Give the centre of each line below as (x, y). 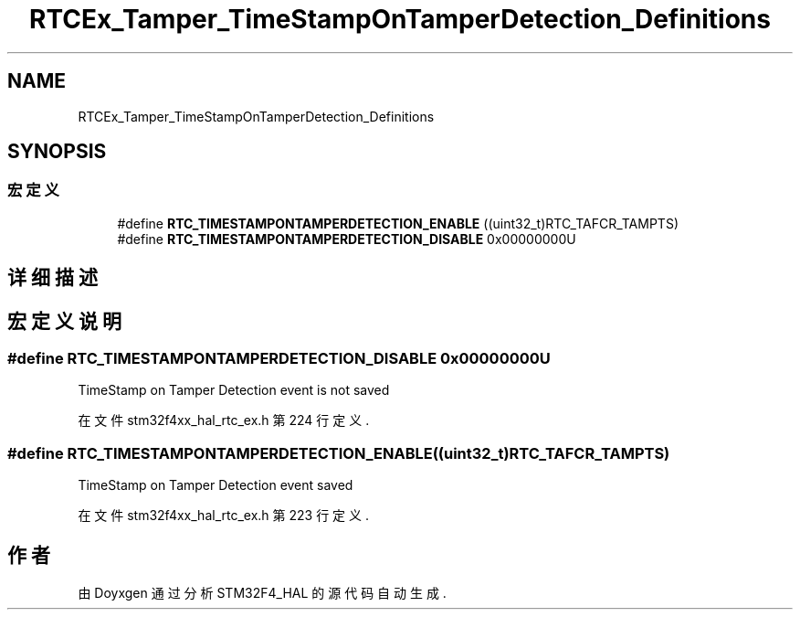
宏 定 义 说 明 (64, 321)
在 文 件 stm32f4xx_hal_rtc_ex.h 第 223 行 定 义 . (223, 516)
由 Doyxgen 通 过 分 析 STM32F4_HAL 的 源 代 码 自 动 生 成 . (262, 593)
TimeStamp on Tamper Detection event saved (216, 485)
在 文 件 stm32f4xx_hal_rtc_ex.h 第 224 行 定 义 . (224, 420)
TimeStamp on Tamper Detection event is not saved (234, 390)
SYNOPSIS (57, 152)
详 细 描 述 (53, 278)
